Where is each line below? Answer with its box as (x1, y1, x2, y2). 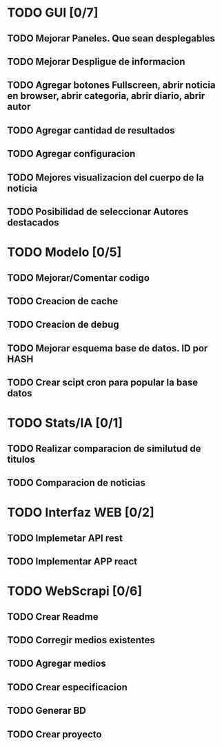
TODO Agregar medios (7, 658, 107, 670)
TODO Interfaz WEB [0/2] (7, 505, 154, 520)
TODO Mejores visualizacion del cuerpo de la (7, 172, 205, 183)
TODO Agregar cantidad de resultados (7, 124, 175, 136)
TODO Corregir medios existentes (7, 634, 155, 646)
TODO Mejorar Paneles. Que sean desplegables (7, 33, 216, 44)
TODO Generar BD (7, 705, 86, 717)
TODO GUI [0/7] (7, 5, 99, 21)
